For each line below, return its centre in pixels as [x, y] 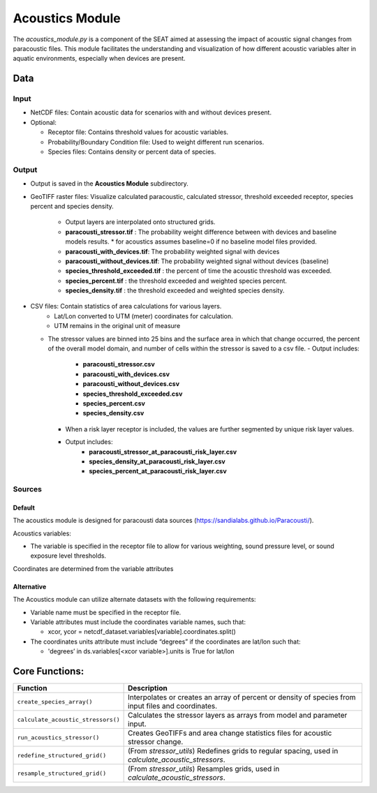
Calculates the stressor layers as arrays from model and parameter [238, 716]
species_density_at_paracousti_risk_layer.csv [157, 461]
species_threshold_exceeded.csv [133, 394]
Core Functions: [49, 671]
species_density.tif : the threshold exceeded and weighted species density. [175, 290]
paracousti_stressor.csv [119, 364]
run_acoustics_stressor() [58, 738]
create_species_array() [55, 702]
